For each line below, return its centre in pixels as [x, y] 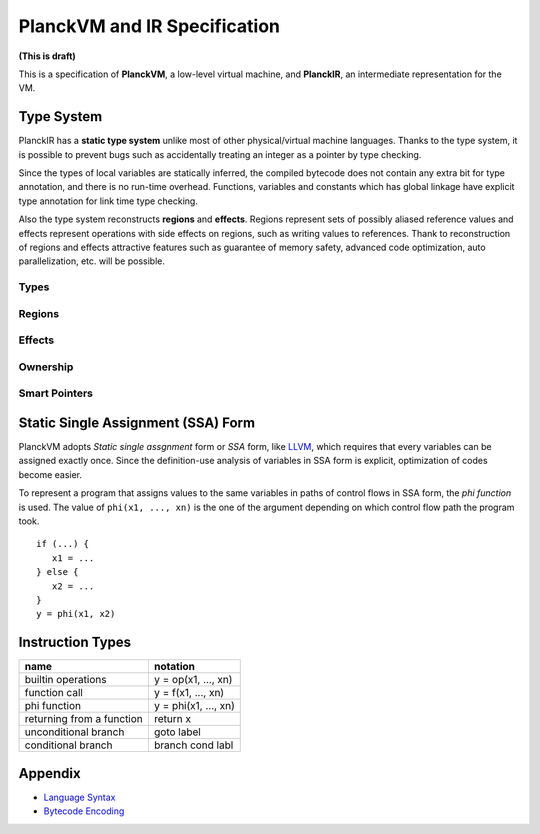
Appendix [49, 773]
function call [54, 693]
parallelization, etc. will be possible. [91, 261]
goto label [177, 732]
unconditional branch [74, 732]
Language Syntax [79, 797]
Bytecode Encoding [84, 811]
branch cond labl [193, 745]
